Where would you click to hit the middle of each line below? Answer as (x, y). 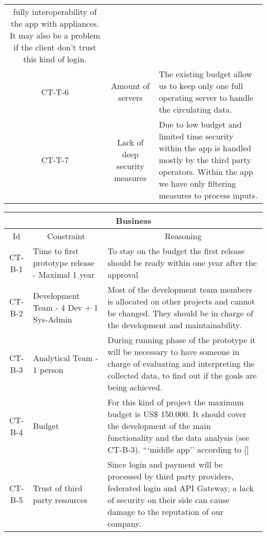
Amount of (130, 86)
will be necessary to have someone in (174, 352)
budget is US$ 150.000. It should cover (177, 414)
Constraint (66, 236)
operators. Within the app (206, 172)
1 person (48, 369)
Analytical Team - (65, 358)
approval (123, 274)
